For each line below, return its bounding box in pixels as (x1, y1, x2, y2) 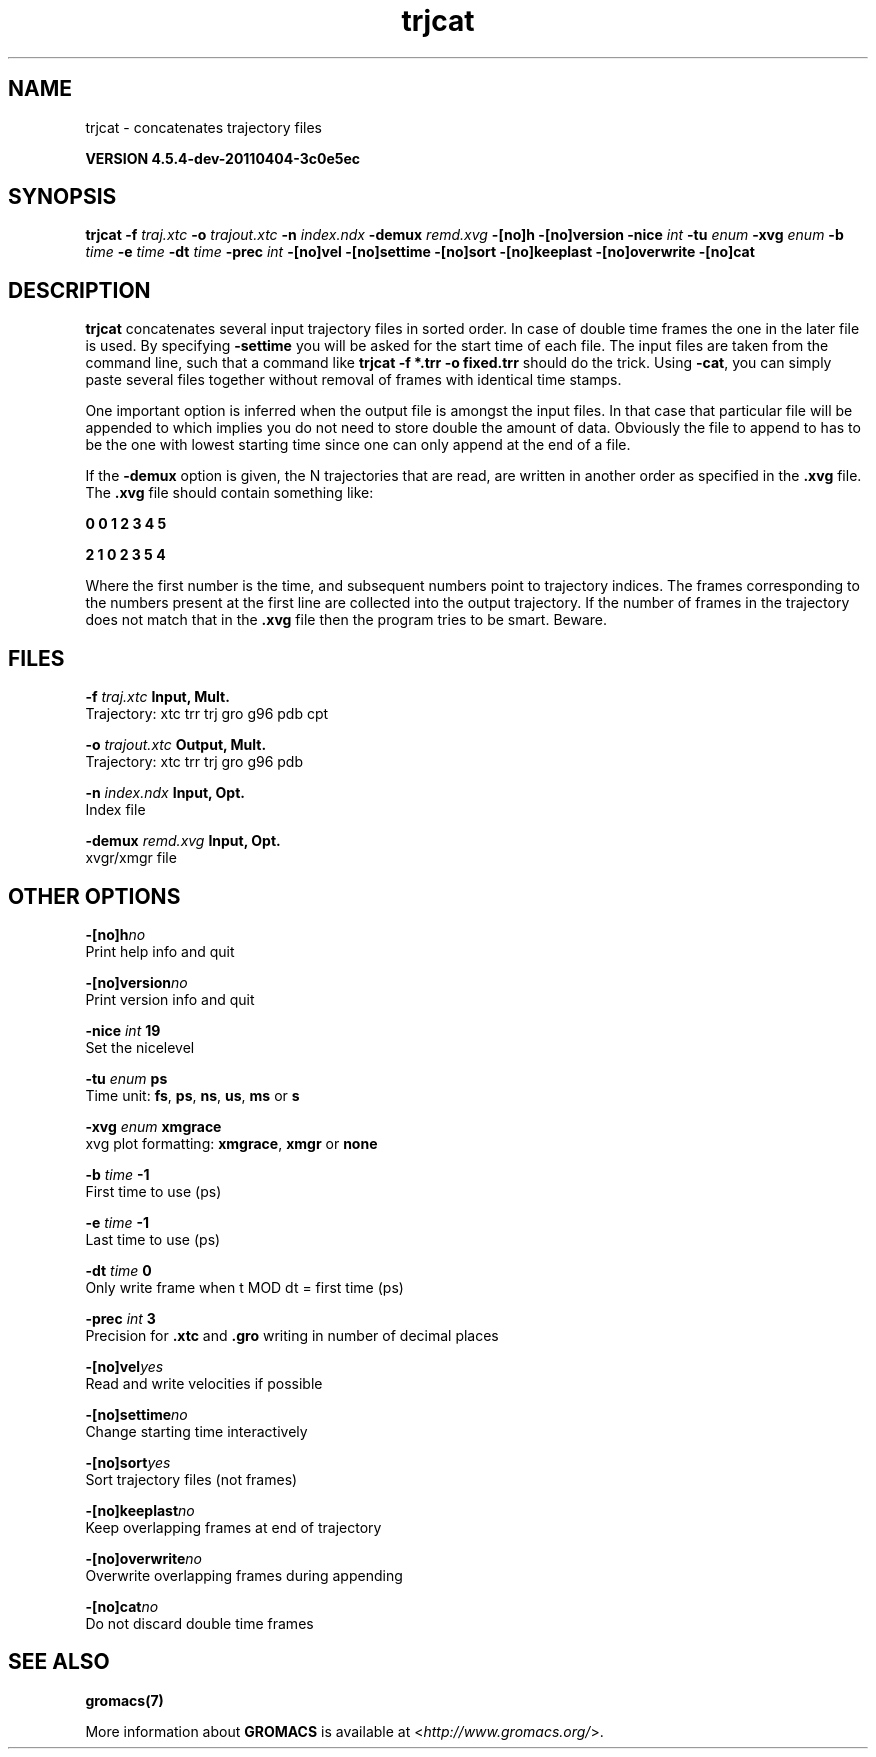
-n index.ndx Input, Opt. (85, 784, 245, 802)
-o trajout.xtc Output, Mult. (85, 736, 267, 754)
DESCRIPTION (8, 277, 151, 303)
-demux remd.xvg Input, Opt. (85, 832, 281, 850)
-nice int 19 (85, 1021, 161, 1039)
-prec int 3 (85, 1309, 156, 1327)
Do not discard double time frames (85, 1614, 314, 1632)
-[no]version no (85, 973, 188, 991)
